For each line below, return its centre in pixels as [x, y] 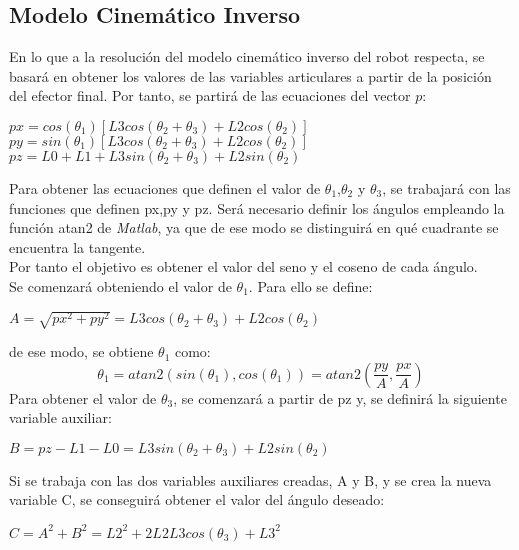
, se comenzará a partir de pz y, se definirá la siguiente [340, 397]
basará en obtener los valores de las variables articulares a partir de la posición [250, 75]
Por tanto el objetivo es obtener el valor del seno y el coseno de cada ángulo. [243, 266]
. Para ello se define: [310, 285]
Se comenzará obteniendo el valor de [120, 285]
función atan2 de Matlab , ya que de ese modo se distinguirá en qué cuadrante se [254, 227]
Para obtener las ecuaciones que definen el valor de [165, 187]
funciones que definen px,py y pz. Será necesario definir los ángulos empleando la [257, 207]
